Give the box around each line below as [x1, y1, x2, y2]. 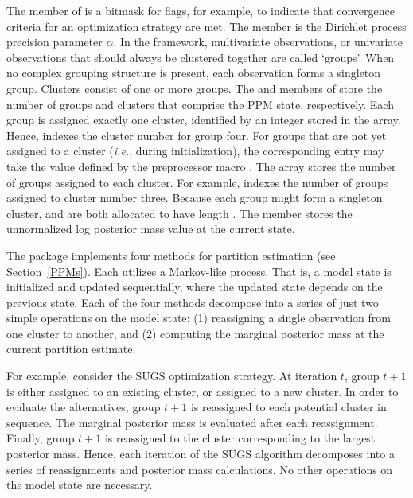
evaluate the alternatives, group [6, 399, 161, 415]
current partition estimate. [6, 340, 136, 357]
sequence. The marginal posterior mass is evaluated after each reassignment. [6, 414, 378, 430]
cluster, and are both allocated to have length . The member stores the [6, 204, 353, 221]
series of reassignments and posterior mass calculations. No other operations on [6, 461, 393, 477]
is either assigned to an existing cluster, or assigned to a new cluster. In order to [6, 383, 399, 399]
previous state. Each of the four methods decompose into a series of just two [6, 294, 379, 310]
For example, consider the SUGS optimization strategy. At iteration [6, 368, 337, 384]
